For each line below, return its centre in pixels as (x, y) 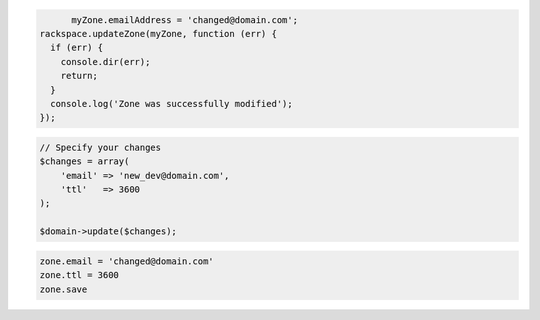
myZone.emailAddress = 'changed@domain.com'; (185, 19)
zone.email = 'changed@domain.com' (126, 261)
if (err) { (77, 48)
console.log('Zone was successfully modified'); (172, 103)
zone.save (63, 289)
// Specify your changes (100, 147)
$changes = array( (84, 161)
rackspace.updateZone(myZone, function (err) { (158, 33)
